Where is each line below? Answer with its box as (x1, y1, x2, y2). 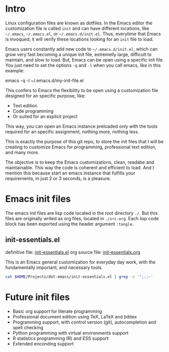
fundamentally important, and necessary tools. (5, 264, 103, 270)
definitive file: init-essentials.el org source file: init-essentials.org (5, 249, 141, 255)
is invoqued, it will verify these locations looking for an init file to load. (5, 36, 154, 42)
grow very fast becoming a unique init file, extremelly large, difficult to (5, 51, 152, 57)
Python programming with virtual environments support (12, 330, 129, 336)
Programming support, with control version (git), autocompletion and (12, 319, 156, 325)
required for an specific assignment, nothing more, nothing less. (5, 128, 140, 135)
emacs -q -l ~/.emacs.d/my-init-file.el (5, 77, 84, 83)
